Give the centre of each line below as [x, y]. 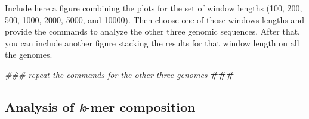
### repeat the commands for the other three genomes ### [120, 74]
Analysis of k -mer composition [100, 106]
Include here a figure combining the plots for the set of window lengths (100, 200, [154, 8]
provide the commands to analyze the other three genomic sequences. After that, [153, 31]
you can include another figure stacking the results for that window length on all [152, 43]
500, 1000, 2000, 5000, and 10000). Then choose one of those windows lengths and [154, 19]
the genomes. [29, 54]
